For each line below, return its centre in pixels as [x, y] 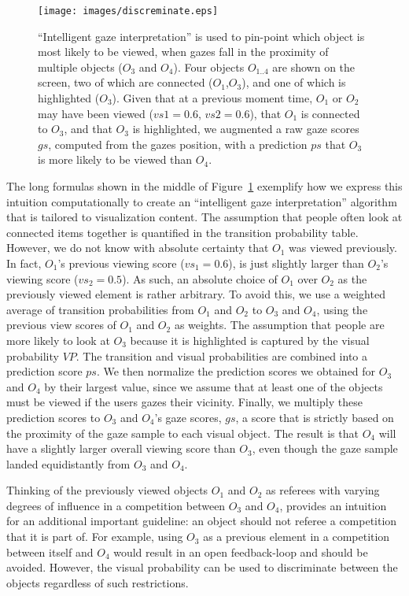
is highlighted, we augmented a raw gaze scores [246, 129]
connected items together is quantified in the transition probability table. [182, 232]
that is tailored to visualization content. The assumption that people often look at [204, 217]
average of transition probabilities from [100, 309]
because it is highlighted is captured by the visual [250, 340]
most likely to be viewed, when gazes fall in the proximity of [183, 52]
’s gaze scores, [188, 417]
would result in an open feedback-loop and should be [241, 552]
